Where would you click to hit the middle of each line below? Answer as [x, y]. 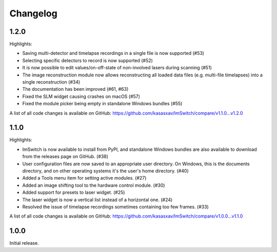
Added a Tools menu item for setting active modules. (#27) [84, 178]
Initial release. [24, 243]
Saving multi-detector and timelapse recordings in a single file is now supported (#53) [113, 53]
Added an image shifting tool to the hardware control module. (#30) [94, 185]
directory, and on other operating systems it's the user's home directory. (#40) [106, 171]
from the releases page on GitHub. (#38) [65, 157]
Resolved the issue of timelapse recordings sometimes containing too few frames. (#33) [115, 207]
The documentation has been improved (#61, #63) [75, 89]
